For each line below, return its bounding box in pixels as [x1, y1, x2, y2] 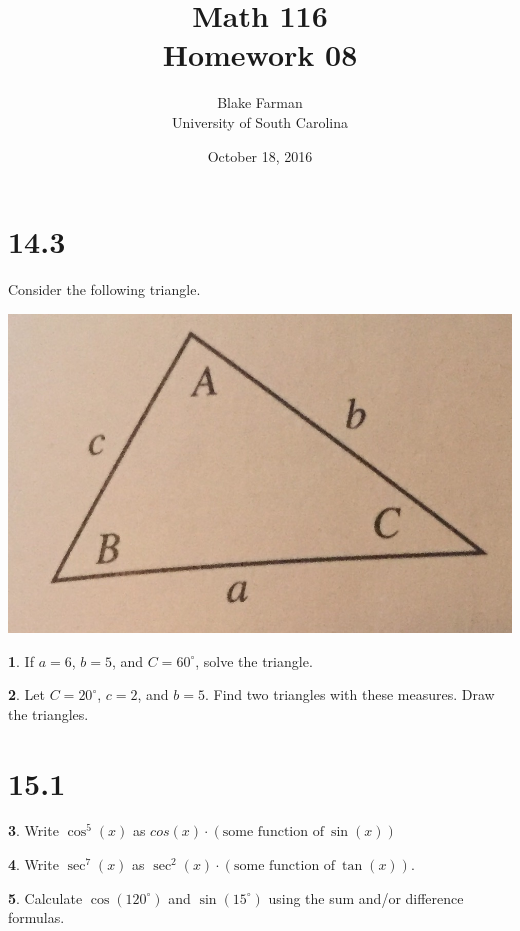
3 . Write [8, 820, 59, 841]
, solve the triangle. [195, 650, 313, 671]
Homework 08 [162, 34, 358, 75]
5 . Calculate [8, 887, 83, 908]
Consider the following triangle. [8, 279, 201, 300]
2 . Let [8, 684, 46, 705]
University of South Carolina [172, 111, 348, 132]
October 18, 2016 [207, 145, 313, 166]
